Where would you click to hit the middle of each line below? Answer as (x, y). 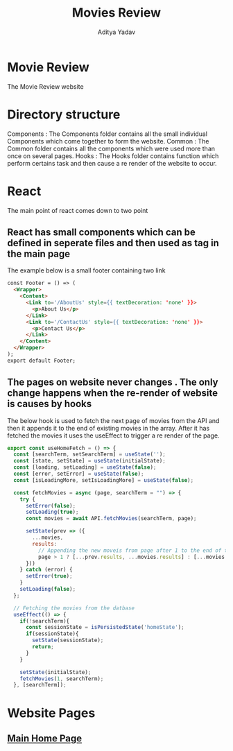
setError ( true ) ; (49, 576)
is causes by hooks (50, 404)
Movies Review (116, 13)
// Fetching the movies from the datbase (74, 608)
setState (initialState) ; (55, 672)
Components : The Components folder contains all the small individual (107, 134)
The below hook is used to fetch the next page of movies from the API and (113, 420)
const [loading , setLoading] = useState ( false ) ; (85, 467)
